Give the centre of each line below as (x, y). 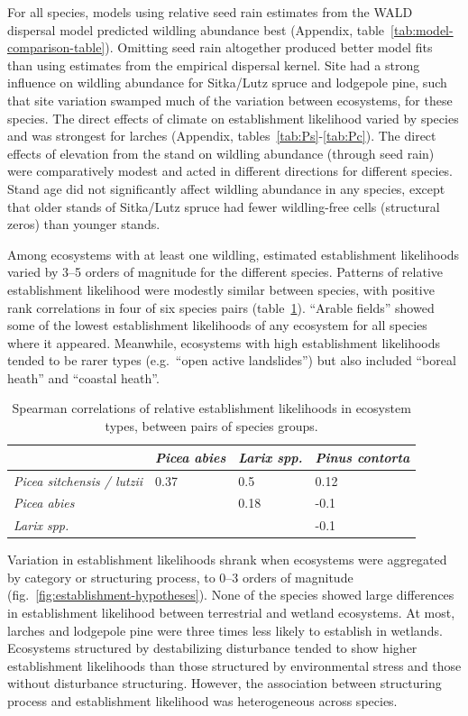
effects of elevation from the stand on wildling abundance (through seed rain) (221, 153)
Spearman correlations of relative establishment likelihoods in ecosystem (211, 408)
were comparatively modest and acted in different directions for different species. (230, 171)
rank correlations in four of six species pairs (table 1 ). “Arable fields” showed (221, 307)
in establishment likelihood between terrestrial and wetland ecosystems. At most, (231, 613)
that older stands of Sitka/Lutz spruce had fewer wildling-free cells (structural (224, 206)
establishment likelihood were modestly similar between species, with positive (221, 289)
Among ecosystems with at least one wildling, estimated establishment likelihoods (234, 254)
